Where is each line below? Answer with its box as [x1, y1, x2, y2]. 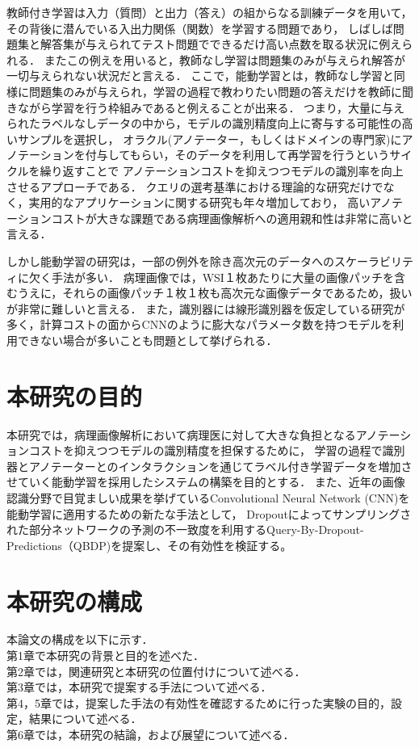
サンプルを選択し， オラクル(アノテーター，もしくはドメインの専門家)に [17, 130, 402, 147]
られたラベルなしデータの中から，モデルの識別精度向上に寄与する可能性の [6, 115, 402, 132]
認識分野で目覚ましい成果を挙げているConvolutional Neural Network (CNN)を [6, 489, 410, 506]
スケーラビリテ [333, 252, 413, 269]
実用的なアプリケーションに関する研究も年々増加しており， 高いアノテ [28, 194, 403, 211]
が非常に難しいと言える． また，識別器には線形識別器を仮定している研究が [6, 300, 405, 317]
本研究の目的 [6, 379, 143, 412]
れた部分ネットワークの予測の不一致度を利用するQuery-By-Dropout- [6, 521, 364, 538]
